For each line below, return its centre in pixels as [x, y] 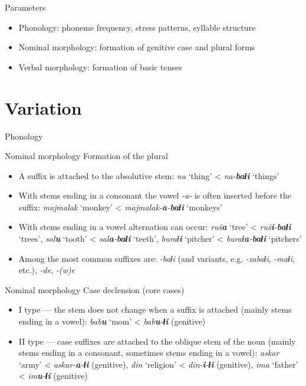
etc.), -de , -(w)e [47, 270]
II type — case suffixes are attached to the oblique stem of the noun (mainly [157, 341]
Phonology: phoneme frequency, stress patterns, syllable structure [137, 27]
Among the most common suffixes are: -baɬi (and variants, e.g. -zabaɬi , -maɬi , [157, 258]
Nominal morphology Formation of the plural [86, 156]
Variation [43, 107]
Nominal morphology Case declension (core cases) [95, 289]
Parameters [25, 7]
